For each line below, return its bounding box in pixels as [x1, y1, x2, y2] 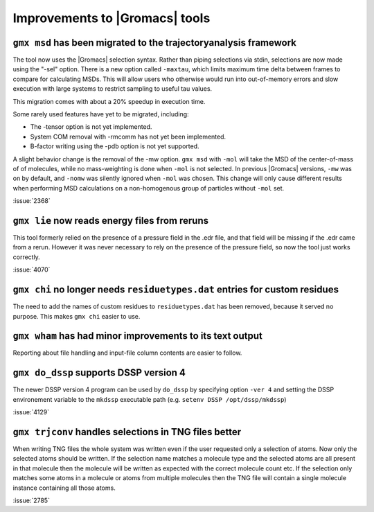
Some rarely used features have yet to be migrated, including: [12, 110, 190, 118]
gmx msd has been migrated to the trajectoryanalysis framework [12, 37, 297, 48]
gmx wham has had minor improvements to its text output [12, 330, 262, 342]
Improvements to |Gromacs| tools [12, 10, 211, 26]
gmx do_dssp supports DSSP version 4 [12, 367, 186, 379]
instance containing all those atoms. [12, 484, 116, 492]
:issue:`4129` [12, 408, 50, 416]
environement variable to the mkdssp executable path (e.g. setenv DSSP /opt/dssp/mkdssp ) [12, 395, 287, 403]
